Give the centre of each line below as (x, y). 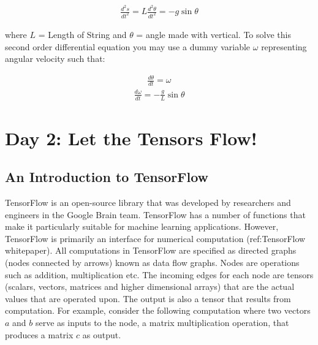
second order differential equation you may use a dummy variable (128, 46)
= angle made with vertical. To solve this (214, 34)
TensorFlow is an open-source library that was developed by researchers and (148, 203)
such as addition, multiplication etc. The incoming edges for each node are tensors (159, 274)
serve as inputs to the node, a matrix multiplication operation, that (162, 323)
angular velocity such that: (55, 59)
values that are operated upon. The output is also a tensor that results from (148, 298)
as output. (102, 334)
